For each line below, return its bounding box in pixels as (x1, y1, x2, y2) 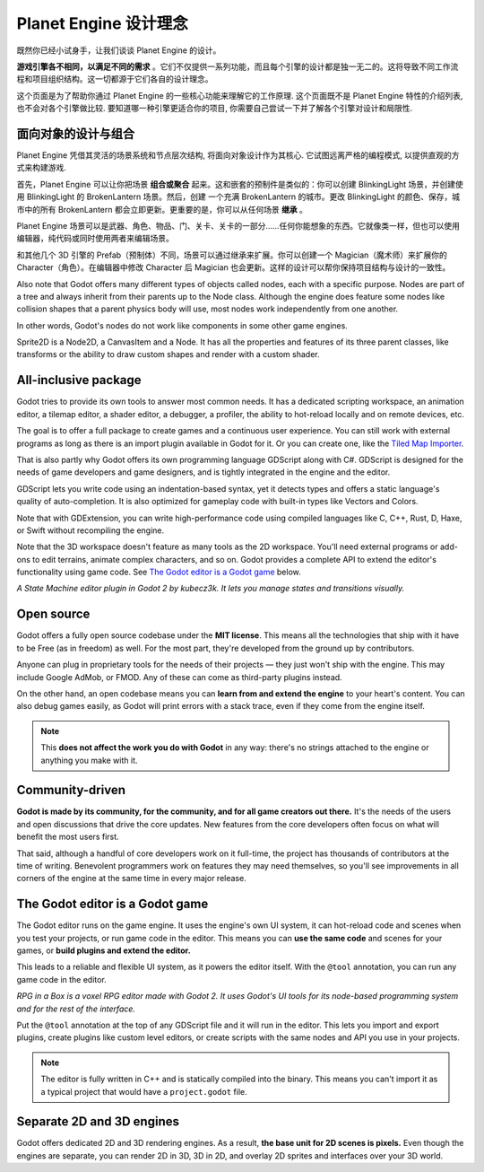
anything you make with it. (40, 755, 138, 765)
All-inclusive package (16, 372, 143, 388)
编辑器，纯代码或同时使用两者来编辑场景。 (16, 233, 174, 244)
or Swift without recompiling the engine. (16, 525, 165, 536)
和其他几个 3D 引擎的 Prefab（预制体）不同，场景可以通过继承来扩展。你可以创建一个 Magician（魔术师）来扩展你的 (16, 249, 448, 260)
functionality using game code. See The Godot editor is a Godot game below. (16, 566, 301, 578)
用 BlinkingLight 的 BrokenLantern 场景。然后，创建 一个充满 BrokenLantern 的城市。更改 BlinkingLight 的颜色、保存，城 (16, 191, 461, 202)
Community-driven (16, 783, 125, 798)
